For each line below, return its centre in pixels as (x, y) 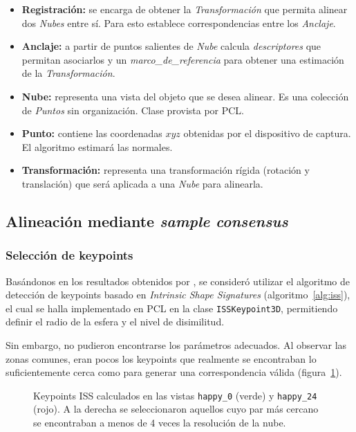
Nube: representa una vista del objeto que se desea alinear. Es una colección (185, 96)
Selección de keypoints (69, 255)
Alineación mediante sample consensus (147, 220)
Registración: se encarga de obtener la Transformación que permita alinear (185, 9)
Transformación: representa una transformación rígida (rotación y (166, 170)
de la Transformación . (68, 73)
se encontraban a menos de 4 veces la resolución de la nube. (160, 422)
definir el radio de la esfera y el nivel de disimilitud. (115, 322)
